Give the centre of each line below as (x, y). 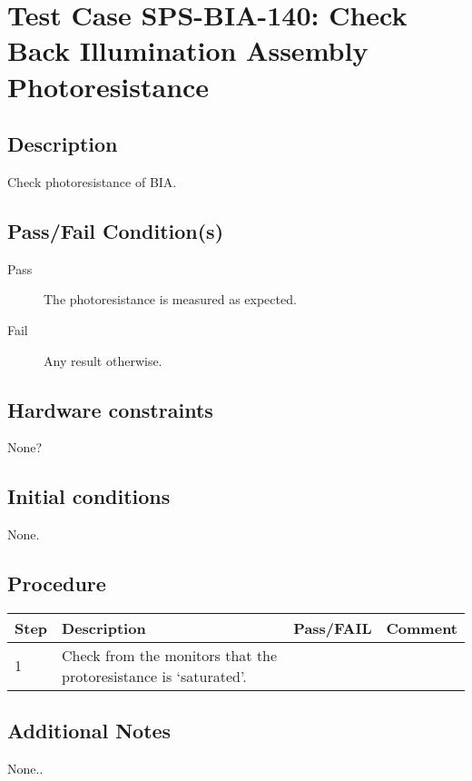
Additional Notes (89, 731)
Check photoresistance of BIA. (92, 181)
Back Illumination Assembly (188, 50)
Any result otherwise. (103, 360)
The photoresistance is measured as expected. (170, 299)
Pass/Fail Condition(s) (116, 230)
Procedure (57, 583)
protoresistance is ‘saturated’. (154, 676)
